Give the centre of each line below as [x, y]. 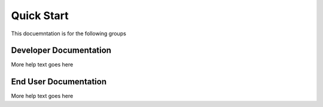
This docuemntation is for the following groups [69, 33]
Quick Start [40, 16]
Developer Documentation [61, 51]
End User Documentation [59, 82]
